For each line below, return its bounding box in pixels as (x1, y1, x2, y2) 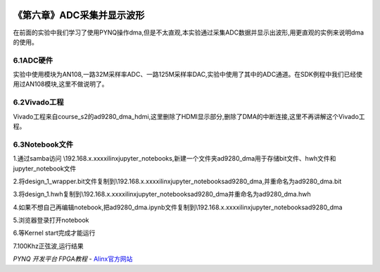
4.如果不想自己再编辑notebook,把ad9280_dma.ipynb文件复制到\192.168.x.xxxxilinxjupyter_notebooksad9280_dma (13, 203, 343, 211)
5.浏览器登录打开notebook (13, 216, 89, 225)
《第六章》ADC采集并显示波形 (13, 9, 145, 21)
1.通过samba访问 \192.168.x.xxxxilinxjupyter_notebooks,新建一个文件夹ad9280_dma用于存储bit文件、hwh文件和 (13, 154, 336, 163)
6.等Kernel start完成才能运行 (13, 229, 96, 237)
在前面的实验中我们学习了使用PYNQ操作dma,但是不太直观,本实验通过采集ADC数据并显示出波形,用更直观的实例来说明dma (13, 28, 365, 37)
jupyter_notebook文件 (13, 164, 77, 173)
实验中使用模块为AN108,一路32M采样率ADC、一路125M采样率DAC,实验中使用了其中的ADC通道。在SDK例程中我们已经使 (13, 70, 362, 79)
